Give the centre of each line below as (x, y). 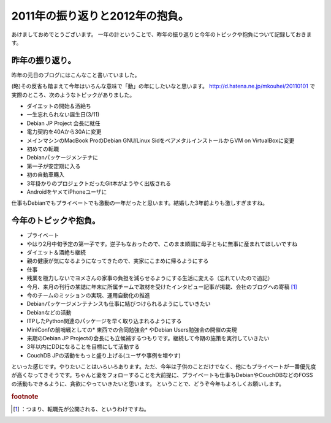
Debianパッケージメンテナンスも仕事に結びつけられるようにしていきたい (119, 304)
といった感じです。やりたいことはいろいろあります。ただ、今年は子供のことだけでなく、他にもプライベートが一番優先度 (164, 367)
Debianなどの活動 (49, 312)
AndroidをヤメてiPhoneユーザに (67, 192)
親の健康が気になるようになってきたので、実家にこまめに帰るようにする (118, 261)
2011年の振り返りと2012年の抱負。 (100, 16)
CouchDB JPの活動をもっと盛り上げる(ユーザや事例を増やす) (104, 355)
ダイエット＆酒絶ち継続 (56, 252)
